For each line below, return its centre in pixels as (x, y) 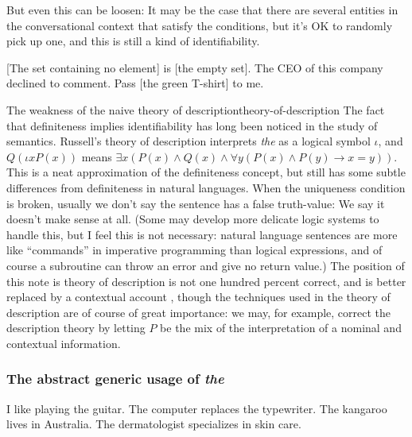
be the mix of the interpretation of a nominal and (281, 328)
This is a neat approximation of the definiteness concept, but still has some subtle (206, 172)
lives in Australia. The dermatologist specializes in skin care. (154, 424)
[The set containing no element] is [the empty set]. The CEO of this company (195, 67)
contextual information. (64, 343)
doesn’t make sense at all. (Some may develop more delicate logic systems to (193, 219)
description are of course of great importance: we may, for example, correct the (199, 312)
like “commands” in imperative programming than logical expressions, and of (194, 250)
